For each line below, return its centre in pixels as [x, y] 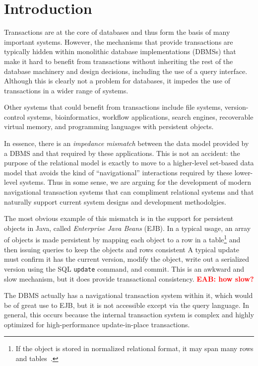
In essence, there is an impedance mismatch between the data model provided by [127, 143]
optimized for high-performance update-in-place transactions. [97, 324]
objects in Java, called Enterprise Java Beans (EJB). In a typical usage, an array [128, 228]
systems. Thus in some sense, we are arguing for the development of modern [135, 182]
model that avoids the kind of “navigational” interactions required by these [118, 172]
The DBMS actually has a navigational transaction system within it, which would [129, 295]
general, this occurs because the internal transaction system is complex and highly [129, 315]
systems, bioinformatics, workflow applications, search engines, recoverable [140, 116]
